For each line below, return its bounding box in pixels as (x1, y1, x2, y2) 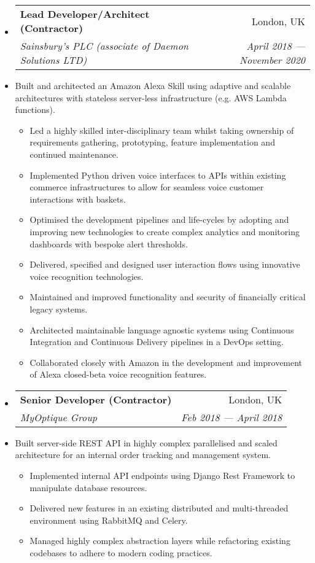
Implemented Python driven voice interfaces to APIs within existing (29, 168, 286, 181)
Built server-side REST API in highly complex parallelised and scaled (15, 436, 278, 449)
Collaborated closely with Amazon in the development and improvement (29, 355, 303, 368)
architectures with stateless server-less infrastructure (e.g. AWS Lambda (15, 91, 287, 104)
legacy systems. (29, 302, 88, 315)
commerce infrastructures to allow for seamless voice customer (29, 181, 264, 193)
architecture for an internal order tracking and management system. (15, 448, 271, 461)
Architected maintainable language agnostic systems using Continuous (29, 323, 294, 336)
